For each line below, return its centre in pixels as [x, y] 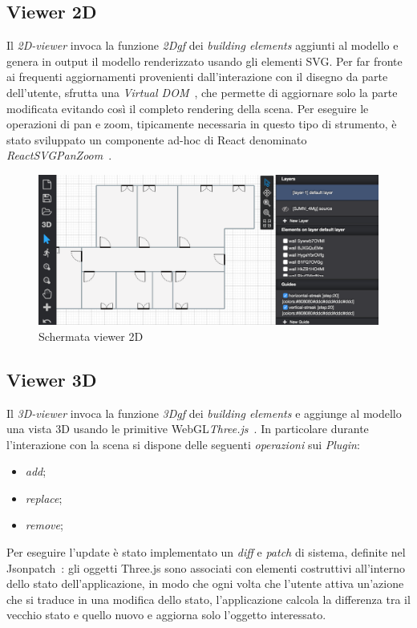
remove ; [44, 525]
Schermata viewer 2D [91, 336]
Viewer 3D [52, 379]
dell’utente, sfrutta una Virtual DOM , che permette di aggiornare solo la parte [202, 92]
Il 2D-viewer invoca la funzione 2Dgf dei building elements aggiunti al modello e [202, 45]
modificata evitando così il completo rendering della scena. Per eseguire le [188, 108]
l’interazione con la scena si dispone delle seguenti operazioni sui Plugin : [183, 444]
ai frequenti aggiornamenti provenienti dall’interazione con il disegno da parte [197, 77]
